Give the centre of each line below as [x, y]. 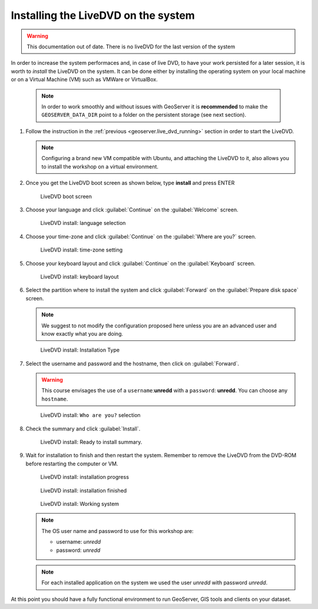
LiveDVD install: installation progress [85, 477]
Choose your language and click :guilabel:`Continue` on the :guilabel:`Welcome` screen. [132, 210]
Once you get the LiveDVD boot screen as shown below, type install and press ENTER [130, 183]
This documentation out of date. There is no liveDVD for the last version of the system [131, 47]
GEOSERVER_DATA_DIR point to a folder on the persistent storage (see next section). [144, 115]
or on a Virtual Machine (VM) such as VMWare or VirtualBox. [85, 80]
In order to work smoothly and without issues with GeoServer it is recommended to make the [155, 107]
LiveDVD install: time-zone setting [82, 250]
